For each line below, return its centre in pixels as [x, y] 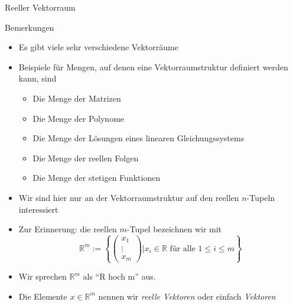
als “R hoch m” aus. [119, 276]
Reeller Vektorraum [40, 7]
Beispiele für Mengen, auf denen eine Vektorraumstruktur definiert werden [153, 66]
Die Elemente [43, 296]
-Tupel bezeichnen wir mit [174, 229]
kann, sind [38, 78]
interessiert [38, 209]
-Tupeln [261, 197]
